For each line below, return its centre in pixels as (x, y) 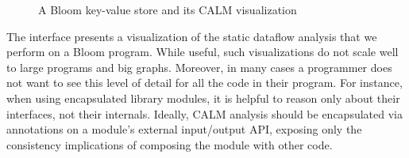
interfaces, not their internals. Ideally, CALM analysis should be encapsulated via (204, 113)
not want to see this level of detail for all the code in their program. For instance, (204, 83)
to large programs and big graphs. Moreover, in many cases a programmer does (199, 67)
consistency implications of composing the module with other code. (170, 144)
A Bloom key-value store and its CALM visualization (168, 9)
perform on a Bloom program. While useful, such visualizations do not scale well (203, 52)
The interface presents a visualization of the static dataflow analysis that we (192, 36)
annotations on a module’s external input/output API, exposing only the (184, 129)
